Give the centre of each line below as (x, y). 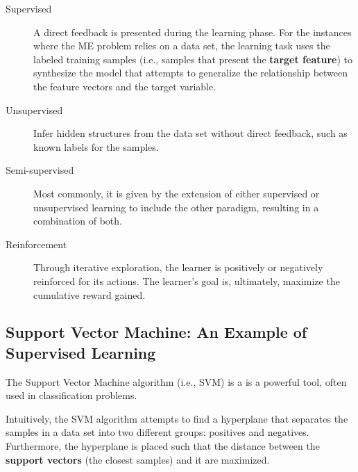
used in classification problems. (71, 395)
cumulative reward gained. (89, 294)
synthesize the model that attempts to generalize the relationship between (191, 73)
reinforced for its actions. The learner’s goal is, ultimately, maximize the (187, 280)
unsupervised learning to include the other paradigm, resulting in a (176, 207)
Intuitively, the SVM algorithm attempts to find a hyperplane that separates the (177, 418)
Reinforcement (36, 244)
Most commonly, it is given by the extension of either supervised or (177, 193)
